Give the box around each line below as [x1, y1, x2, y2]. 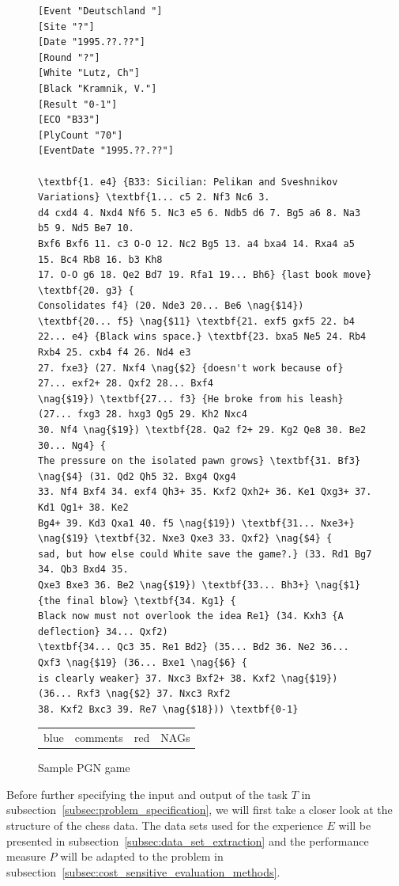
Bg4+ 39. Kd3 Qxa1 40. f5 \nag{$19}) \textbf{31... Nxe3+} [38, 517, 355, 529]
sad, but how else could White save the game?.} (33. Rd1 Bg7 [38, 548, 372, 560]
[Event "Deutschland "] [38, 6, 163, 17]
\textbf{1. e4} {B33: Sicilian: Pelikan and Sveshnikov [38, 176, 338, 188]
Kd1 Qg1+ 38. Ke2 [38, 502, 129, 513]
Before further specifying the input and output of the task [6, 785, 288, 802]
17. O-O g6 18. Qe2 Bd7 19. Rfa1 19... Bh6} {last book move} [38, 269, 372, 281]
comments [74, 729, 123, 746]
